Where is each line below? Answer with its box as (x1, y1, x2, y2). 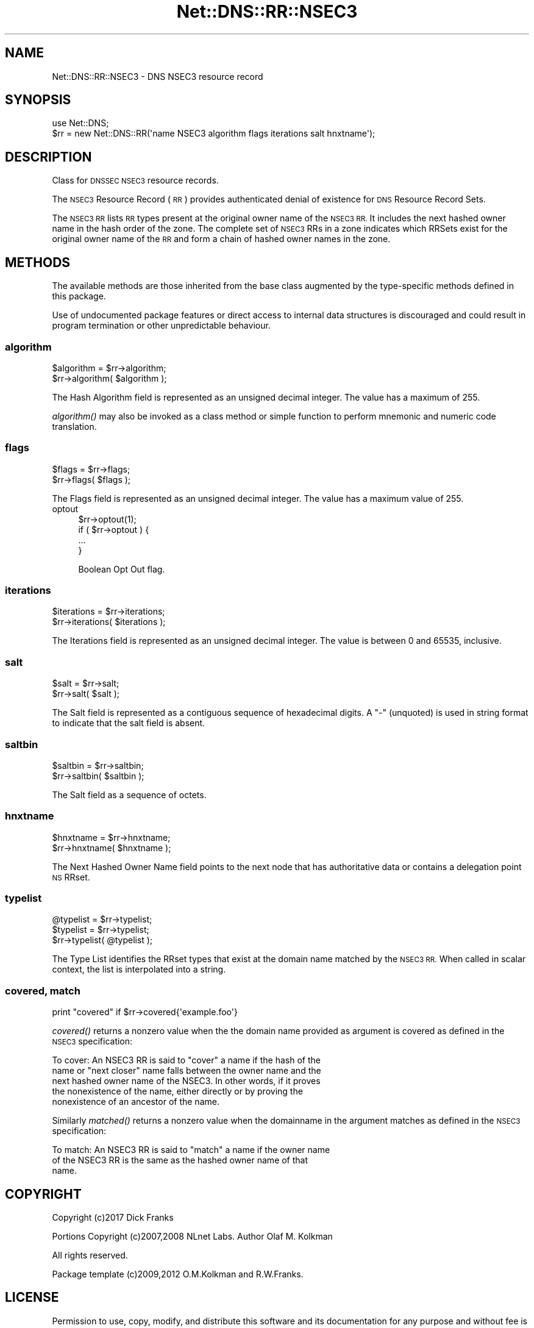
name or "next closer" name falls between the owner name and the (52, 1065, 321, 1076)
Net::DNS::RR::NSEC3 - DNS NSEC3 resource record (52, 71, 263, 82)
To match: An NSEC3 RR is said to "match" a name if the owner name (52, 1144, 330, 1155)
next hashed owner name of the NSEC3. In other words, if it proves (52, 1076, 321, 1087)
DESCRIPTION (5, 149, 92, 165)
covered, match (5, 984, 80, 997)
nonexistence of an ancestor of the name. (52, 1096, 219, 1107)
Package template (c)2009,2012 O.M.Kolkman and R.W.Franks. (52, 1268, 304, 1279)
